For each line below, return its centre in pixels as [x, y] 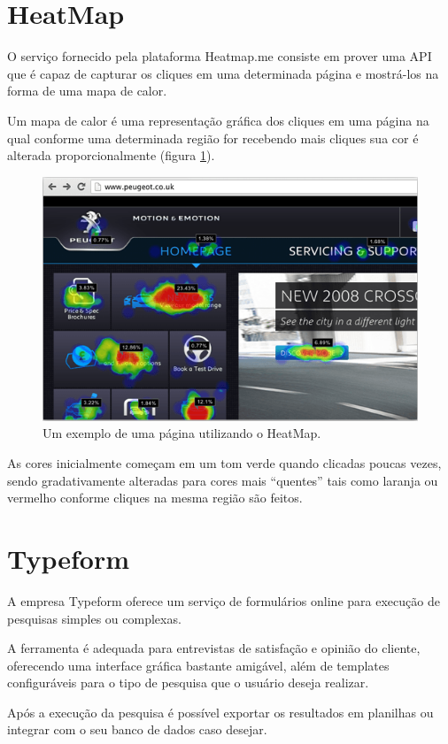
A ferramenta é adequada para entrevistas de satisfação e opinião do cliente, [214, 648]
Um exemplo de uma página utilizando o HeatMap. [182, 433]
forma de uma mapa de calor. [87, 91]
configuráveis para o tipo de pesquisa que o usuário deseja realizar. [188, 683]
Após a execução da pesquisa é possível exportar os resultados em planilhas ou [220, 712]
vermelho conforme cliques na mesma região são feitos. [155, 498]
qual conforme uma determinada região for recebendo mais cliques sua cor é [213, 138]
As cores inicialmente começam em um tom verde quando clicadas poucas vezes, [224, 463]
